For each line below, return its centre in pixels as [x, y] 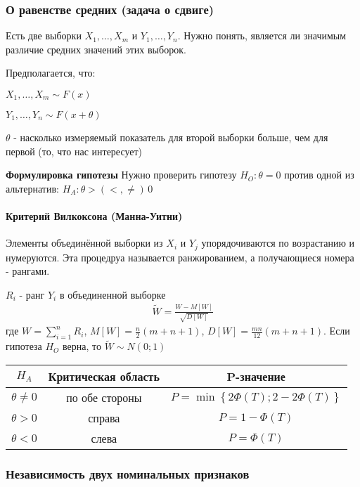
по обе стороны [104, 398]
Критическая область [104, 377]
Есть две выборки [44, 35]
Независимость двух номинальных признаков [128, 473]
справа [104, 418]
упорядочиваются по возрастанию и [278, 243]
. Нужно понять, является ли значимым [262, 35]
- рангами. [28, 271]
